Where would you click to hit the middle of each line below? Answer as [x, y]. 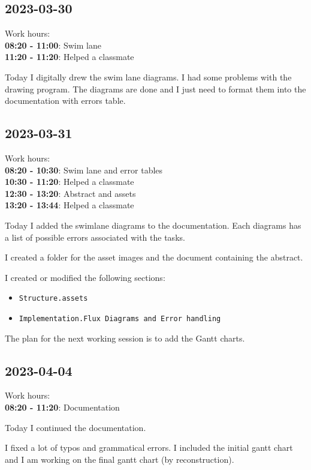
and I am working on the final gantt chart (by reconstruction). [120, 459]
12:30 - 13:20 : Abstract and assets [70, 193]
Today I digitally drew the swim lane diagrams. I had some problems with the [148, 77]
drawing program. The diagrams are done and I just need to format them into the [155, 89]
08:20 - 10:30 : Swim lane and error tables [84, 170]
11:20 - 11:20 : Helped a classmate [70, 57]
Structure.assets [53, 299]
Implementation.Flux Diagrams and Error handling [120, 318]
